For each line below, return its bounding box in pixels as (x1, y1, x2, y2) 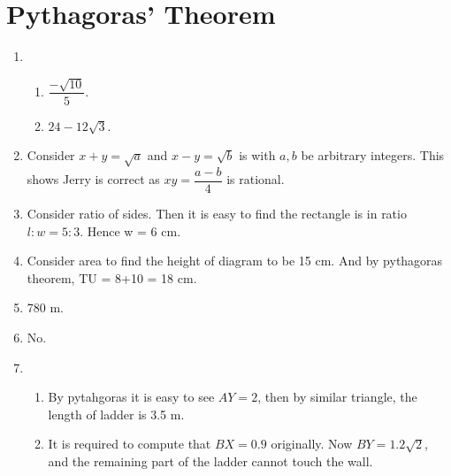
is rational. (226, 170, 285, 188)
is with (239, 146, 276, 165)
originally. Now (271, 434, 353, 453)
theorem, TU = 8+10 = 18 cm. (27, 268, 197, 287)
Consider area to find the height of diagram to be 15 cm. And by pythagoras (27, 251, 443, 270)
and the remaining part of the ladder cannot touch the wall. (48, 451, 373, 470)
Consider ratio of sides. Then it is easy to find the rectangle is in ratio (27, 203, 407, 222)
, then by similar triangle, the (257, 388, 417, 406)
